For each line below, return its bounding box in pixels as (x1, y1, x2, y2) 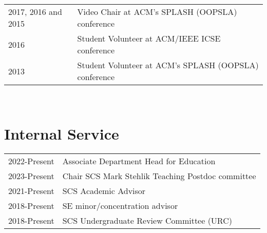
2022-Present (8, 154, 54, 167)
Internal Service (4, 123, 119, 144)
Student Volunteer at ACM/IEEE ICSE (77, 32, 221, 44)
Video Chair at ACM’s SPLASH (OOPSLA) (77, 6, 237, 17)
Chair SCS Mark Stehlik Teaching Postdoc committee (62, 169, 256, 182)
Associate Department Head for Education (62, 154, 216, 167)
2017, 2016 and (8, 6, 62, 17)
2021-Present (8, 184, 54, 197)
